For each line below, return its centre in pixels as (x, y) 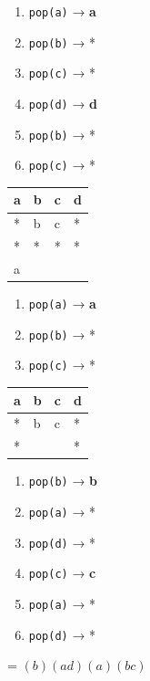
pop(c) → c (62, 573)
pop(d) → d (63, 103)
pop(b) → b (63, 481)
